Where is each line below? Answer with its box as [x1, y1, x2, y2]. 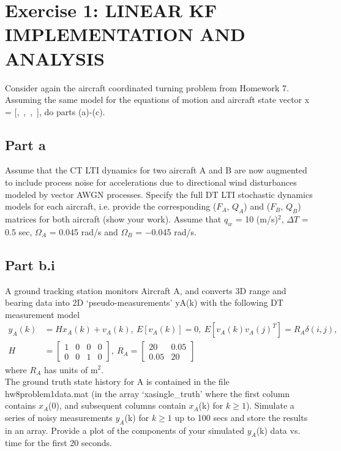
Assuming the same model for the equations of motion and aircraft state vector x [5, 93, 310, 106]
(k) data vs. [256, 423, 301, 436]
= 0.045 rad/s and [49, 225, 118, 238]
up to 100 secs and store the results [174, 411, 308, 423]
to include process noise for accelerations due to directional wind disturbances [5, 176, 297, 189]
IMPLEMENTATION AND [5, 21, 245, 47]
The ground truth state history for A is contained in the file [5, 375, 230, 388]
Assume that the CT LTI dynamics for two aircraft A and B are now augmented [5, 164, 307, 176]
